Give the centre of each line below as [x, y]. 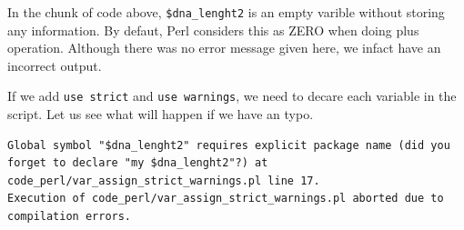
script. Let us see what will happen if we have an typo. [161, 114]
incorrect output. [55, 65]
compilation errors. [70, 217]
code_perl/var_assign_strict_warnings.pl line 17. [164, 180]
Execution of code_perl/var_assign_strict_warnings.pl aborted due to [226, 199]
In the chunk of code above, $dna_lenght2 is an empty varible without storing [226, 12]
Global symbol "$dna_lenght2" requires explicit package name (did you [229, 145]
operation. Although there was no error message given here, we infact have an [224, 48]
